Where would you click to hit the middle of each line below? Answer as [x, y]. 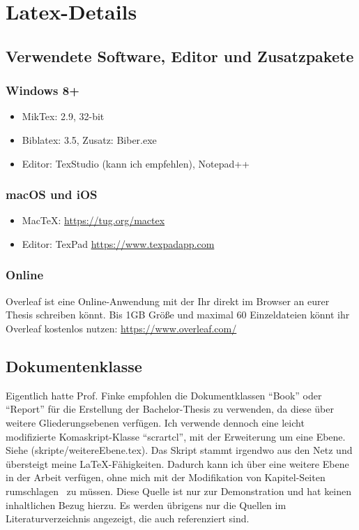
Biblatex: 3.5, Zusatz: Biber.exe [89, 139]
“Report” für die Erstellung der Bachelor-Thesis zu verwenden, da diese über [170, 409]
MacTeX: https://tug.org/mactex [93, 220]
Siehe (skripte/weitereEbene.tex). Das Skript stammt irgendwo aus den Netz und [179, 450]
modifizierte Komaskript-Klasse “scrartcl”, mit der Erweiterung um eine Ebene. [176, 436]
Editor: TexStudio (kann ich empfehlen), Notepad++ [136, 163]
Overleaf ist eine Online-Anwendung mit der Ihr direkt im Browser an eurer [168, 301]
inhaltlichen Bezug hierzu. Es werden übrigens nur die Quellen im [146, 505]
